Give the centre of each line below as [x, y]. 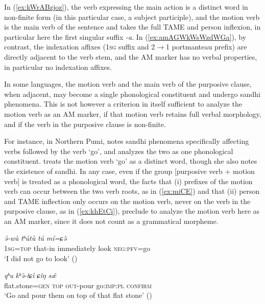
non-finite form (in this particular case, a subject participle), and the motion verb [132, 17]
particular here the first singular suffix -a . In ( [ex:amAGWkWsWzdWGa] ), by [125, 36]
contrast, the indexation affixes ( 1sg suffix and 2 [80, 47]
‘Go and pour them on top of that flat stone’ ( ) [78, 295]
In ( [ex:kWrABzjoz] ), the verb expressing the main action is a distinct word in [126, 7]
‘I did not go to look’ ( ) [41, 258]
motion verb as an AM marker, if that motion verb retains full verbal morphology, [133, 113]
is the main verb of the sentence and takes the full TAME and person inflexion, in [132, 27]
